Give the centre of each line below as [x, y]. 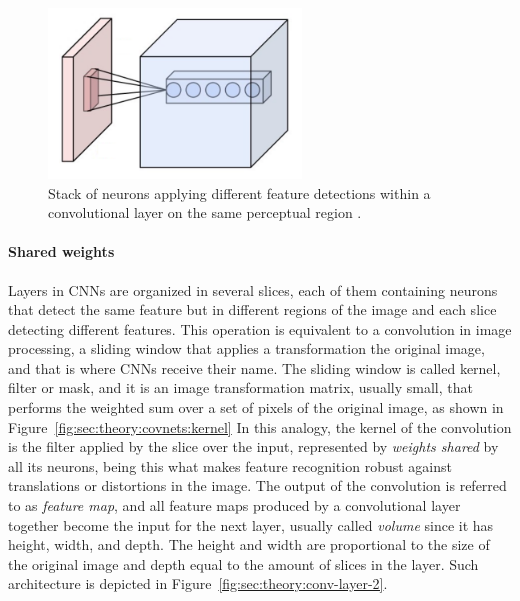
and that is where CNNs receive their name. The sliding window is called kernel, [254, 367]
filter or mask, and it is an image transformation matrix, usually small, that [240, 387]
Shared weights [61, 251]
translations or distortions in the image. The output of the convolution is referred [257, 485]
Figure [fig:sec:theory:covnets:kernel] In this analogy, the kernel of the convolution [260, 426]
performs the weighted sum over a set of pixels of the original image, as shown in [256, 407]
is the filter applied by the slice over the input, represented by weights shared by [253, 446]
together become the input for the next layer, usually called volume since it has [251, 524]
